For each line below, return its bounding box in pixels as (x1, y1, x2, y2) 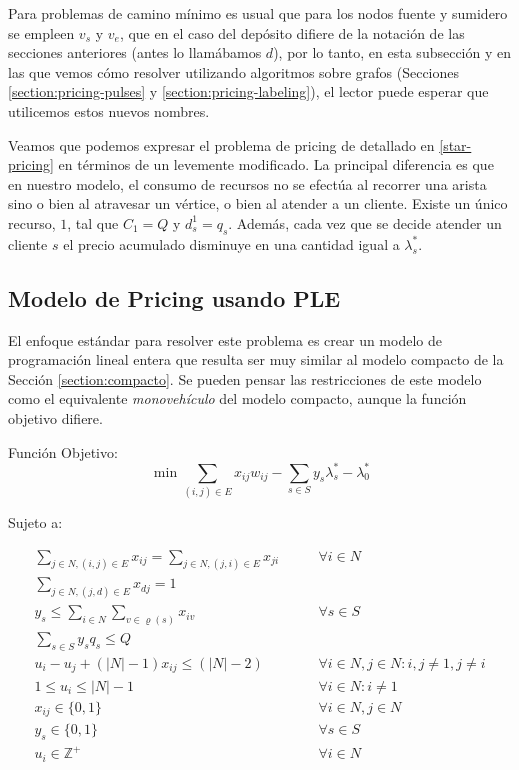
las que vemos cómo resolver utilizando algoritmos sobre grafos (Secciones (8, 61, 460, 82)
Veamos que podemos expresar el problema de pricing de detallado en (8, 134, 435, 155)
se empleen (8, 22, 75, 43)
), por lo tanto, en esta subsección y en (273, 42, 511, 63)
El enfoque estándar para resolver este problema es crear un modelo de (8, 329, 442, 350)
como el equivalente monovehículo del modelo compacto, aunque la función (8, 388, 467, 409)
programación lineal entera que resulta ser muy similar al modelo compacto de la (8, 349, 504, 370)
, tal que (67, 212, 119, 233)
